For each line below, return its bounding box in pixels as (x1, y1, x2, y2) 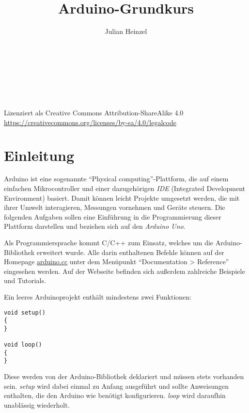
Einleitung (4, 145, 75, 165)
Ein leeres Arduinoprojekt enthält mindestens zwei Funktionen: (4, 291, 191, 302)
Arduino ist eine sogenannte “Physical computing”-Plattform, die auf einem (4, 174, 229, 184)
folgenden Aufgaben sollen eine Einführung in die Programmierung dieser (4, 211, 221, 222)
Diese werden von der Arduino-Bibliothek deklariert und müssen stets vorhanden (4, 371, 244, 381)
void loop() (4, 341, 42, 349)
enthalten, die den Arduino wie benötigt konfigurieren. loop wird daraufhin (4, 390, 226, 400)
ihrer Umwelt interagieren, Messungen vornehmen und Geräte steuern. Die (4, 202, 225, 212)
